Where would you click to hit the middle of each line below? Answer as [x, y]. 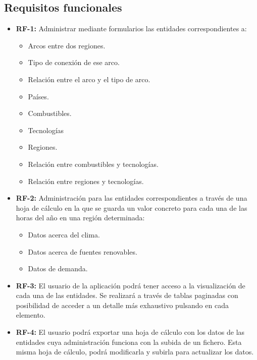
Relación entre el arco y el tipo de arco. [89, 79]
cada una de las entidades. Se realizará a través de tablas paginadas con [127, 295]
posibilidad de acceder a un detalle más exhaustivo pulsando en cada [122, 305]
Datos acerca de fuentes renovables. [83, 251]
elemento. [31, 315]
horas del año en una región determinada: [80, 218]
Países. [38, 96]
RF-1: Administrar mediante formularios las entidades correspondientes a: [131, 28]
